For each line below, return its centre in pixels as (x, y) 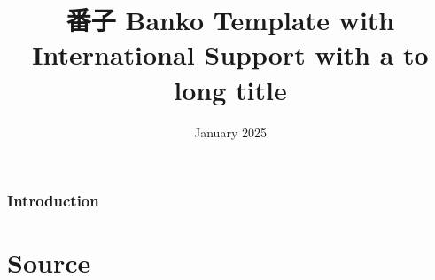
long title (230, 89)
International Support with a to (230, 54)
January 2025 (230, 132)
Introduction (53, 201)
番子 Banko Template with (230, 20)
